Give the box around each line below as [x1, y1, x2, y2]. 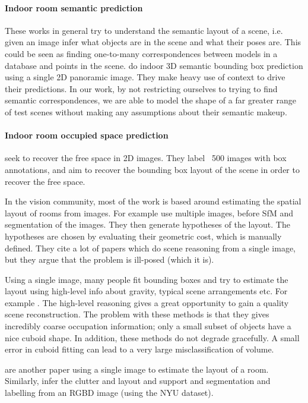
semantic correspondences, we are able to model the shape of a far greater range [5, 94, 296, 106]
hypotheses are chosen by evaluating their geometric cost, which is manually [5, 229, 282, 242]
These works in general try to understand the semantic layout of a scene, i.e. [5, 24, 283, 36]
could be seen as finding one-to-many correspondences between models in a [5, 47, 278, 59]
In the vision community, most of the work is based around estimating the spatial [5, 195, 301, 207]
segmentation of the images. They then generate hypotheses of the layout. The [5, 218, 290, 231]
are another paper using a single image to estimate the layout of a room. [5, 363, 269, 375]
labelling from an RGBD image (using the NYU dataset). [5, 386, 214, 399]
